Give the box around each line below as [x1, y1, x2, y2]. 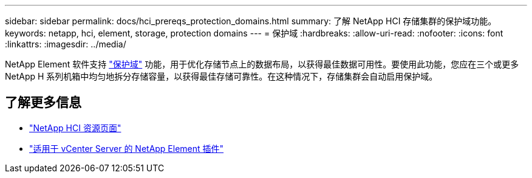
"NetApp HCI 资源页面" [29, 122, 121, 133]
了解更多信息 [5, 95, 81, 111]
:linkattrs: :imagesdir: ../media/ [5, 39, 126, 49]
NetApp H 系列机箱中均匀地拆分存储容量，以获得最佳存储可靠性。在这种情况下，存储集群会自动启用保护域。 [5, 71, 438, 81]
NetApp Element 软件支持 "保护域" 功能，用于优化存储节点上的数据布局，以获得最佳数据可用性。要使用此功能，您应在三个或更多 [5, 59, 519, 69]
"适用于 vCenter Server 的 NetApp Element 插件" [29, 143, 224, 154]
